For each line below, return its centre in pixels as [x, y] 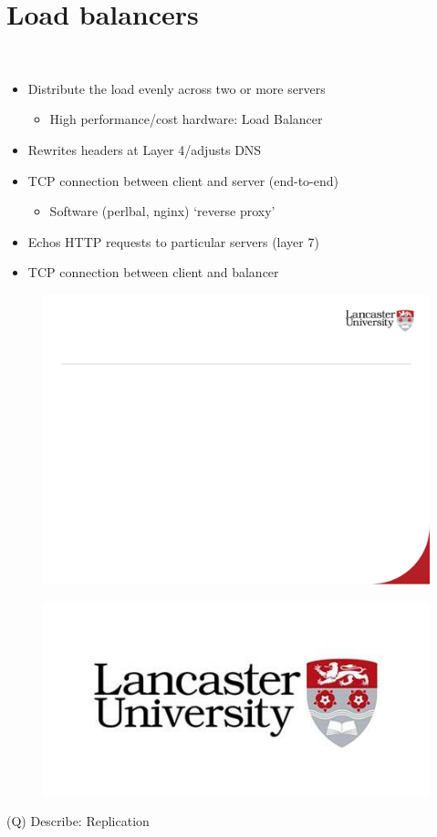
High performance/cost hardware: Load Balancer [186, 119]
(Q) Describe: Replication [78, 821]
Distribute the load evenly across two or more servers [177, 88]
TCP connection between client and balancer [153, 272]
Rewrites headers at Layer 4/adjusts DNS [145, 149]
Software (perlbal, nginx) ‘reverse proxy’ [162, 211]
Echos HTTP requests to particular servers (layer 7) [173, 241]
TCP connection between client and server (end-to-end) [183, 180]
